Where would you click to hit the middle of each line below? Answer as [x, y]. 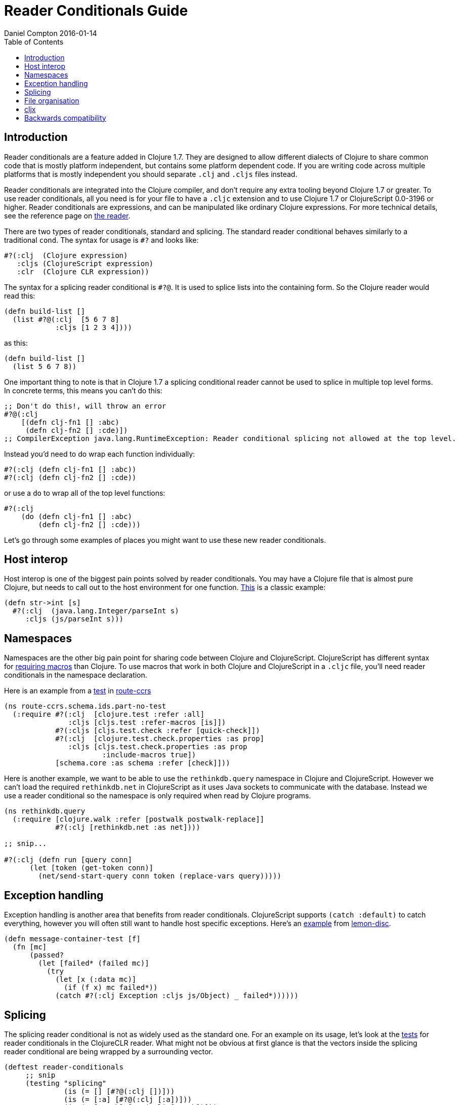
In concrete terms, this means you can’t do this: [83, 390]
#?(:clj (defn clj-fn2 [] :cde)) [70, 477]
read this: [20, 296]
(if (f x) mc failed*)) [111, 988]
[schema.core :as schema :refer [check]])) [143, 763]
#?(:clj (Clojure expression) [66, 255]
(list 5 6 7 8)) [45, 366]
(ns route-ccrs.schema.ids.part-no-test [85, 706]
